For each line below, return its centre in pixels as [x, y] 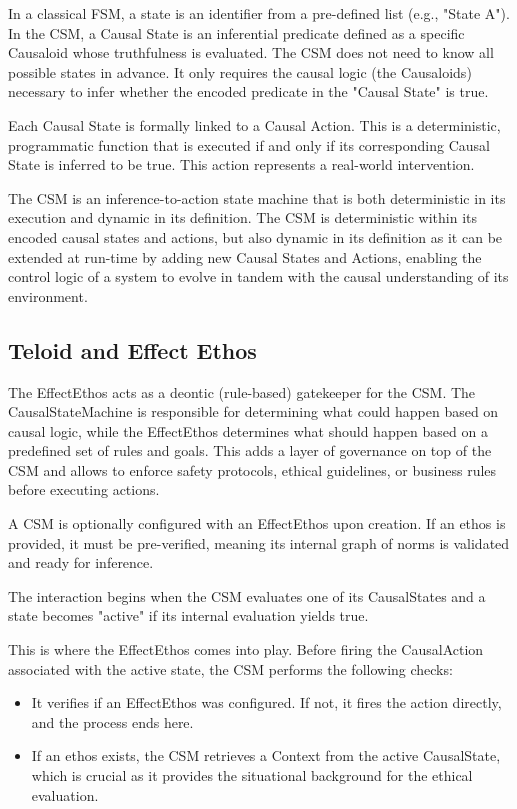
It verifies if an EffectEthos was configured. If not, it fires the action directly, [266, 702]
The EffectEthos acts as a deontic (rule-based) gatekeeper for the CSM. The [242, 391]
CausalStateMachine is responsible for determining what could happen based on [253, 411]
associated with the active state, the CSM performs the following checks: [230, 668]
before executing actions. [84, 489]
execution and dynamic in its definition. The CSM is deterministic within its [242, 217]
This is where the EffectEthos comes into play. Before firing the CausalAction [246, 649]
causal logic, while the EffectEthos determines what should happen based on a [248, 430]
